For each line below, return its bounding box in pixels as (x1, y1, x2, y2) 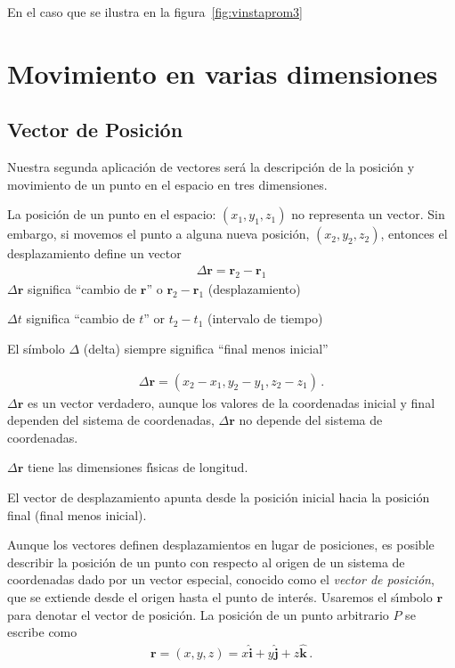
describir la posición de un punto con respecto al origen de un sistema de (7, 552, 405, 571)
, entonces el (380, 224, 448, 243)
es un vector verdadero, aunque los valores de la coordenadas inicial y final (27, 393, 435, 411)
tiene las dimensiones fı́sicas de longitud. (27, 458, 248, 477)
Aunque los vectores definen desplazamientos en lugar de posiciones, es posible (7, 535, 435, 554)
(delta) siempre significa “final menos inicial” (83, 338, 329, 357)
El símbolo (7, 338, 65, 357)
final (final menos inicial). (7, 505, 147, 524)
